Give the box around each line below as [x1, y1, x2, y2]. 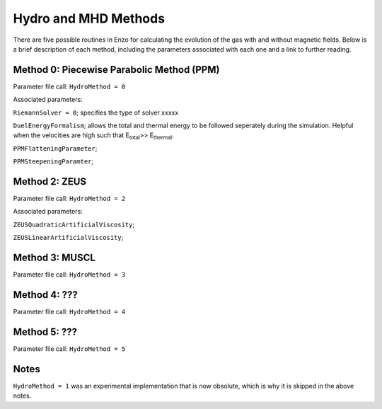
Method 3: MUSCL [13, 252, 95, 264]
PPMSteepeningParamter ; [13, 157, 94, 166]
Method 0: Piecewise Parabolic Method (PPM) [13, 64, 220, 76]
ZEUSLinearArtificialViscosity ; [13, 234, 124, 242]
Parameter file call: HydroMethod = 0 [13, 82, 126, 91]
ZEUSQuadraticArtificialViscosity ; [13, 220, 134, 229]
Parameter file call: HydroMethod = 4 [13, 308, 126, 316]
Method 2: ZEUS [13, 175, 87, 188]
